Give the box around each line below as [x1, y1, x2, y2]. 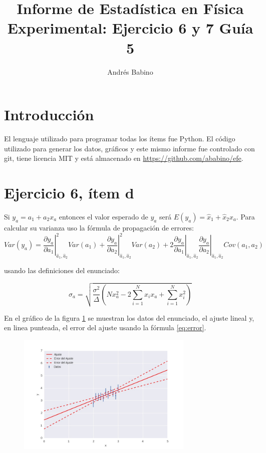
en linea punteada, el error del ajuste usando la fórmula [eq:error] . [4, 322, 206, 333]
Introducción [4, 104, 94, 125]
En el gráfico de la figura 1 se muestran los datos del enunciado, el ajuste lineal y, [4, 312, 254, 323]
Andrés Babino [107, 66, 153, 77]
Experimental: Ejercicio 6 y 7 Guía [7, 18, 253, 38]
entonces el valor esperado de [59, 211, 148, 221]
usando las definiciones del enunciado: [4, 265, 120, 276]
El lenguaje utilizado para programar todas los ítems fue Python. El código [4, 133, 235, 144]
